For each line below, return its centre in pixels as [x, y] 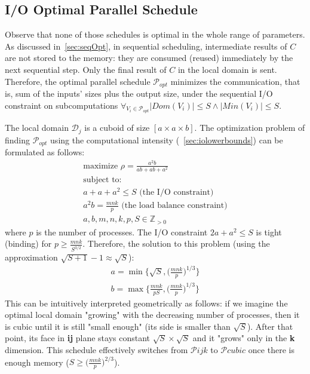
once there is [271, 349]
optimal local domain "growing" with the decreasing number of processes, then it [152, 315]
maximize [101, 166]
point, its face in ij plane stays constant [78, 338]
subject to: [102, 180]
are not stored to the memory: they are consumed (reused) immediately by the [149, 58]
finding [18, 140]
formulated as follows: [45, 151]
